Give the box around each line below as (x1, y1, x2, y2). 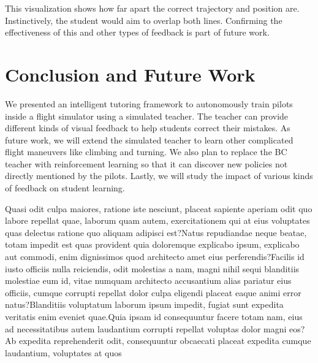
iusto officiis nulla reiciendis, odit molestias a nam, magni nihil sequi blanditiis (5, 262, 300, 275)
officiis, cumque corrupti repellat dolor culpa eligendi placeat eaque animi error (5, 286, 301, 299)
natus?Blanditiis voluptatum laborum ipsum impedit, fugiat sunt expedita (5, 298, 284, 311)
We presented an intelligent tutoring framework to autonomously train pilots (5, 97, 293, 110)
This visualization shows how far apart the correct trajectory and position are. (5, 2, 300, 14)
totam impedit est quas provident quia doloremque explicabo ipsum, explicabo (5, 238, 300, 251)
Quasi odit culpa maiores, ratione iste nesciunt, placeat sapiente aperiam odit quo (5, 202, 312, 215)
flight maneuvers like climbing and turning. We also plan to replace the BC (5, 145, 287, 158)
